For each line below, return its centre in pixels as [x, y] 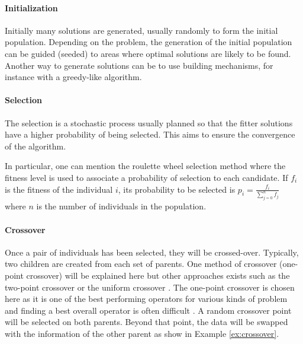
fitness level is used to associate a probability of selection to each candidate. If [146, 177]
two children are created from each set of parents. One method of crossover [141, 264]
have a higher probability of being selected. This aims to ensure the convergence [150, 134]
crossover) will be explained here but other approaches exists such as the [158, 275]
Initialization [31, 7]
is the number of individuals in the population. [121, 206]
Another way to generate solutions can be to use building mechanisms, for [139, 65]
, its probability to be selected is [177, 189]
